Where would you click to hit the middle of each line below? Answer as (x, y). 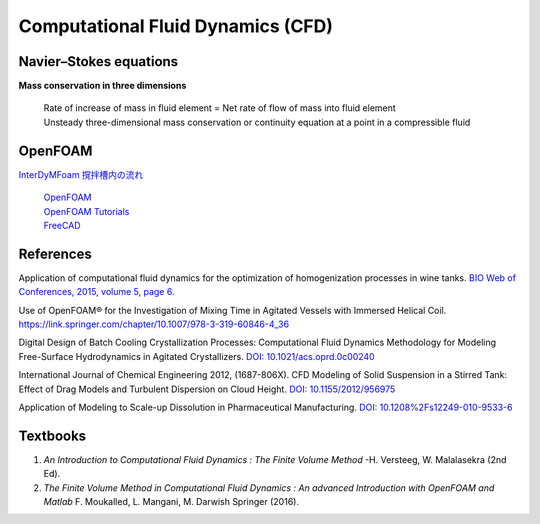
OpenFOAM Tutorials (86, 211)
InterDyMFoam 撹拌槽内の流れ (81, 174)
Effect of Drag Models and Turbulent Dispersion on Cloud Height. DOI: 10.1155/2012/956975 (207, 389)
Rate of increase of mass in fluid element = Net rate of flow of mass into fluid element (220, 108)
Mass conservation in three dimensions (102, 86)
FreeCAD (62, 225)
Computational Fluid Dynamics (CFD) (176, 26)
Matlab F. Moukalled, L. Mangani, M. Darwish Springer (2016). (171, 502)
